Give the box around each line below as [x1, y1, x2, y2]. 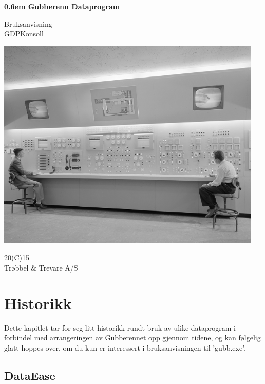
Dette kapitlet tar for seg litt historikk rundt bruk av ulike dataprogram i [4, 322, 236, 333]
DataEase [4, 367, 55, 383]
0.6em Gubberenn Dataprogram [4, 1, 120, 11]
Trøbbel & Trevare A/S [4, 262, 78, 273]
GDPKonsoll [4, 28, 44, 39]
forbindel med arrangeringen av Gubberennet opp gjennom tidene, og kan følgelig [4, 332, 261, 343]
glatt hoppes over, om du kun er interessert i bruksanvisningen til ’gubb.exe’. [4, 342, 246, 353]
